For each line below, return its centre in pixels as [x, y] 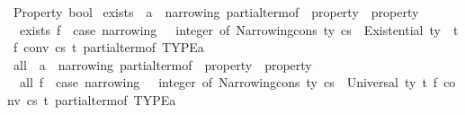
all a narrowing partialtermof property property [162, 64]
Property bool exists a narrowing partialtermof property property [216, 12]
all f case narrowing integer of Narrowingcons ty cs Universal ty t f [228, 82]
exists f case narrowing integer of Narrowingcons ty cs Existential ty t [239, 29]
